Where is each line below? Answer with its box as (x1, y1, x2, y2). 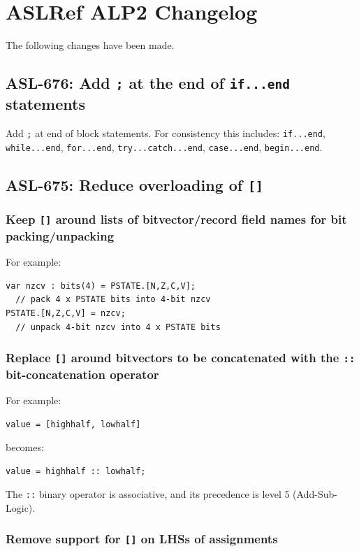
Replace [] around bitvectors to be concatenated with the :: (6, 349, 356, 366)
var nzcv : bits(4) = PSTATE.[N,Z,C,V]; (6, 280, 196, 291)
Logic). (6, 500, 36, 515)
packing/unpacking (6, 227, 115, 244)
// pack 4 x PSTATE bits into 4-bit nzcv (15, 294, 211, 305)
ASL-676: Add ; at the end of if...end (6, 72, 290, 94)
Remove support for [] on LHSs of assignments (6, 530, 278, 548)
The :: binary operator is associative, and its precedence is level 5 (6, 487, 290, 501)
